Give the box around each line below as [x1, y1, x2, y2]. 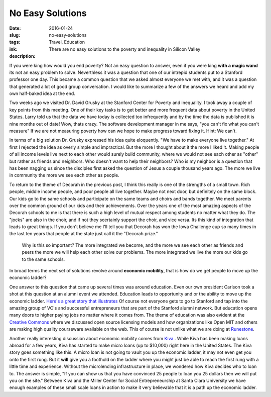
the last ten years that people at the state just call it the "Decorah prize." [9, 231, 158, 237]
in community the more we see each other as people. [9, 172, 120, 178]
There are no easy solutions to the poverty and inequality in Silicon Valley [49, 46, 201, 52]
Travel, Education [49, 39, 85, 45]
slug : [9, 32, 20, 38]
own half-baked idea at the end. [9, 90, 75, 96]
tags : [9, 39, 21, 45]
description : [9, 53, 36, 59]
